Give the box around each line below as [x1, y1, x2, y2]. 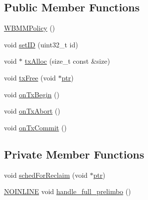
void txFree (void [4, 72, 56, 82]
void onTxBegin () [4, 89, 59, 99]
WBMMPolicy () [4, 23, 55, 33]
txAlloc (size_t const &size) [25, 56, 110, 66]
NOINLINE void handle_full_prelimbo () [4, 186, 131, 197]
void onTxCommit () [4, 122, 67, 132]
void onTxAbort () [4, 106, 60, 116]
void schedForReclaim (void [4, 169, 88, 180]
